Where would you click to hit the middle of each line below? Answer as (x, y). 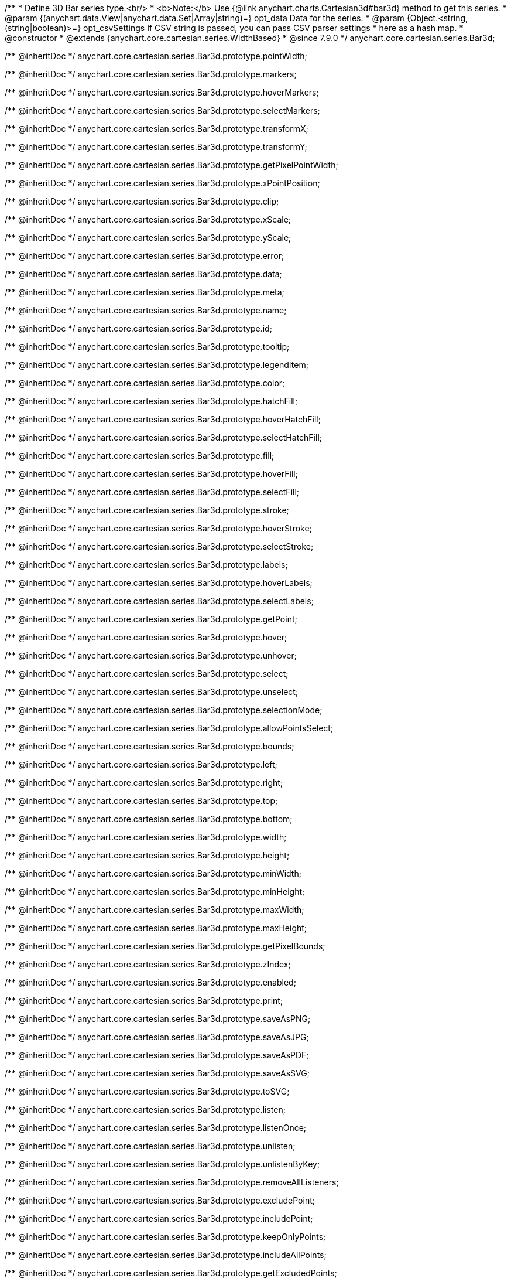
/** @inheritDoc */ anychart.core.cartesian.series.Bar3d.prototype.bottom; (149, 819)
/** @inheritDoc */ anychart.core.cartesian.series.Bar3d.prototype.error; (145, 256)
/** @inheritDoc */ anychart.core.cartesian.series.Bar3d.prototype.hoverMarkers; (162, 92)
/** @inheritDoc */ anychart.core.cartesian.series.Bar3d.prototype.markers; (151, 74)
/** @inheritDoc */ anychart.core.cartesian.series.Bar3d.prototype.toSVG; (147, 1091)
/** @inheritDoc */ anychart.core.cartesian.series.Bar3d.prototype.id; (138, 328)
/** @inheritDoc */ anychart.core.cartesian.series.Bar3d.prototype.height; (147, 855)
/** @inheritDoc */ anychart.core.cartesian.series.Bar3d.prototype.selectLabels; (159, 601)
